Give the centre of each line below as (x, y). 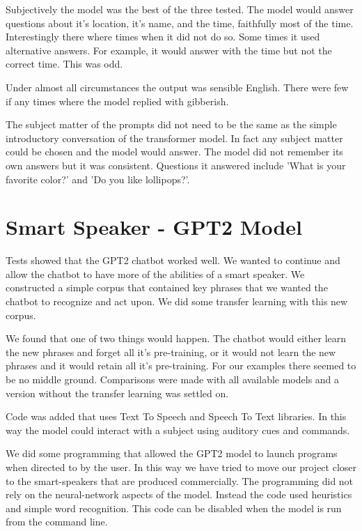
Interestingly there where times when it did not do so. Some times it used (163, 37)
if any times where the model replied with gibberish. (117, 101)
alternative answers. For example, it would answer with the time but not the (169, 50)
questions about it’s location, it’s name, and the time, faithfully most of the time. (180, 23)
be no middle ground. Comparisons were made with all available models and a (173, 379)
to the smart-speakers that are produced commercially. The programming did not (180, 480)
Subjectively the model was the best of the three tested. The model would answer (180, 9)
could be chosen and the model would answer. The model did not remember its (174, 152)
